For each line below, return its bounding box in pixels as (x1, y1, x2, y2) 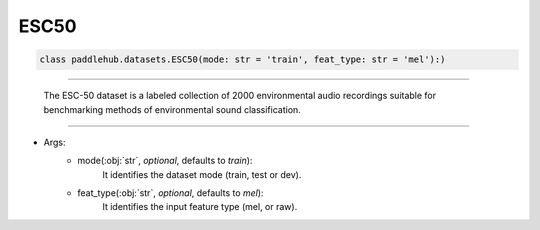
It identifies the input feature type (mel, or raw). (102, 201, 298, 213)
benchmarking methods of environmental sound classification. (43, 103, 302, 115)
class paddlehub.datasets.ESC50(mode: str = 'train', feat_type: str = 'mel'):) (39, 54, 446, 65)
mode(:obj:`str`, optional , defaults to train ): (77, 155, 253, 167)
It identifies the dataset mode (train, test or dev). (102, 168, 302, 180)
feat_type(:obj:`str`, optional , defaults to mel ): (77, 187, 264, 199)
